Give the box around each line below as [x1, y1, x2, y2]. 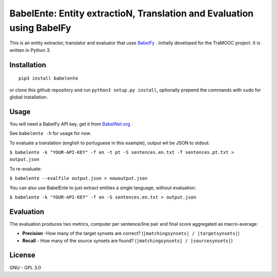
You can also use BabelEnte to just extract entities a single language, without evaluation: [9, 185, 196, 191]
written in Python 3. [9, 47, 51, 53]
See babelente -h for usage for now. [9, 130, 92, 136]
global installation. [9, 94, 48, 100]
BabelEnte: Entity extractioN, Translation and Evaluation [9, 8, 254, 19]
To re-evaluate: [9, 166, 42, 172]
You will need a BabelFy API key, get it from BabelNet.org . [9, 121, 133, 127]
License [9, 251, 35, 260]
